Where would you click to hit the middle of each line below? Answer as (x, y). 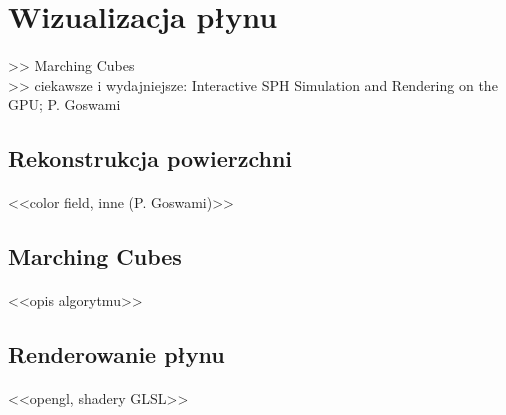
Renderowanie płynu (116, 354)
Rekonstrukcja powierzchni (150, 158)
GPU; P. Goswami (64, 104)
